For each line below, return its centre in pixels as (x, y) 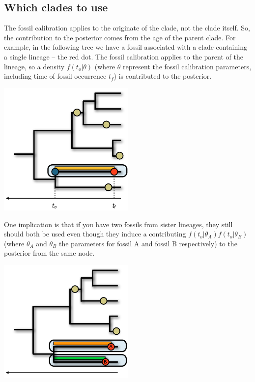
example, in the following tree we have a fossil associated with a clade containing (126, 47)
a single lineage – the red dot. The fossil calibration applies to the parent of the (124, 56)
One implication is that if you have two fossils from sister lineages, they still (118, 224)
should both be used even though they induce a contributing (95, 234)
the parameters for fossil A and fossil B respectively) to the (148, 243)
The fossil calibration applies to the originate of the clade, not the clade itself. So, (127, 28)
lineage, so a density (34, 66)
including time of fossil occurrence (55, 76)
